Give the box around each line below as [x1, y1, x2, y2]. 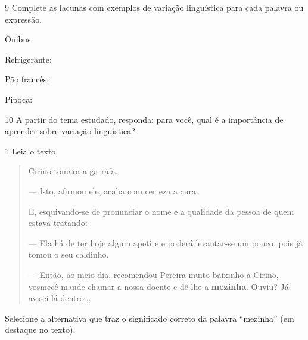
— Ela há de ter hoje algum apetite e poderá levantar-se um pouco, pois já [28, 236, 303, 249]
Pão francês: [5, 73, 49, 85]
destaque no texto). [5, 323, 76, 336]
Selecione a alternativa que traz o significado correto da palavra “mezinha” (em [5, 311, 294, 324]
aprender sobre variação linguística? [5, 125, 135, 137]
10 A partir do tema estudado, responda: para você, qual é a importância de [5, 113, 284, 125]
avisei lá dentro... [28, 292, 91, 304]
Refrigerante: [5, 52, 52, 65]
